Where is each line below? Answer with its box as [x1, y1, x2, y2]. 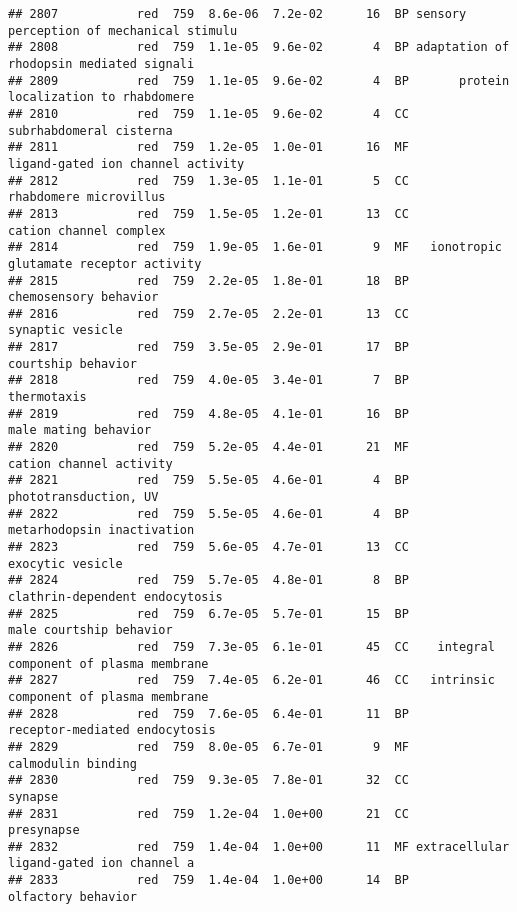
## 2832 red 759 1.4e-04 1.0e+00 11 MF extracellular [8, 839, 510, 854]
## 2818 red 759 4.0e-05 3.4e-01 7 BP [8, 373, 409, 388]
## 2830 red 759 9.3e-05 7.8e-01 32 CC [8, 773, 409, 788]
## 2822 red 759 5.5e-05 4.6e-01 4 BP [8, 506, 409, 521]
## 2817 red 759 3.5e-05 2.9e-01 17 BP [8, 340, 409, 355]
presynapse [8, 823, 80, 838]
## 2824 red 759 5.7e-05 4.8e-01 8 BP [8, 573, 409, 588]
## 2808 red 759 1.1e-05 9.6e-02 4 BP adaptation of [8, 40, 510, 55]
